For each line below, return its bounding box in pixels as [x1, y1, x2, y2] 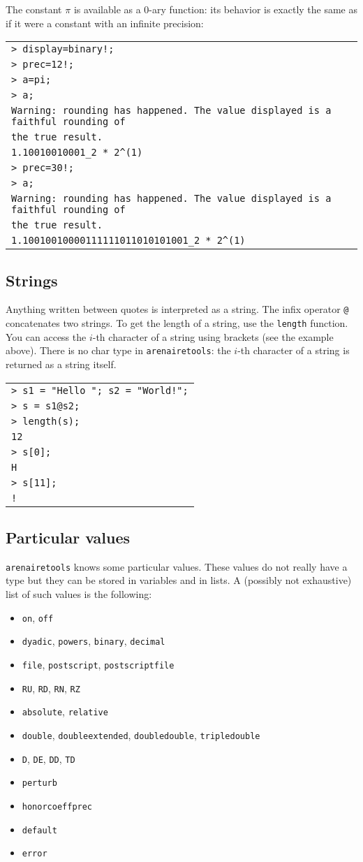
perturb [22, 778, 57, 789]
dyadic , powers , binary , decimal [22, 634, 165, 648]
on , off [22, 610, 54, 624]
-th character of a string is [237, 343, 350, 358]
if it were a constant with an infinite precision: [6, 15, 204, 30]
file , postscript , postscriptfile [22, 657, 175, 671]
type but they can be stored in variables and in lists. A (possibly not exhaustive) [6, 573, 352, 587]
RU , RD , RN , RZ [22, 680, 80, 695]
